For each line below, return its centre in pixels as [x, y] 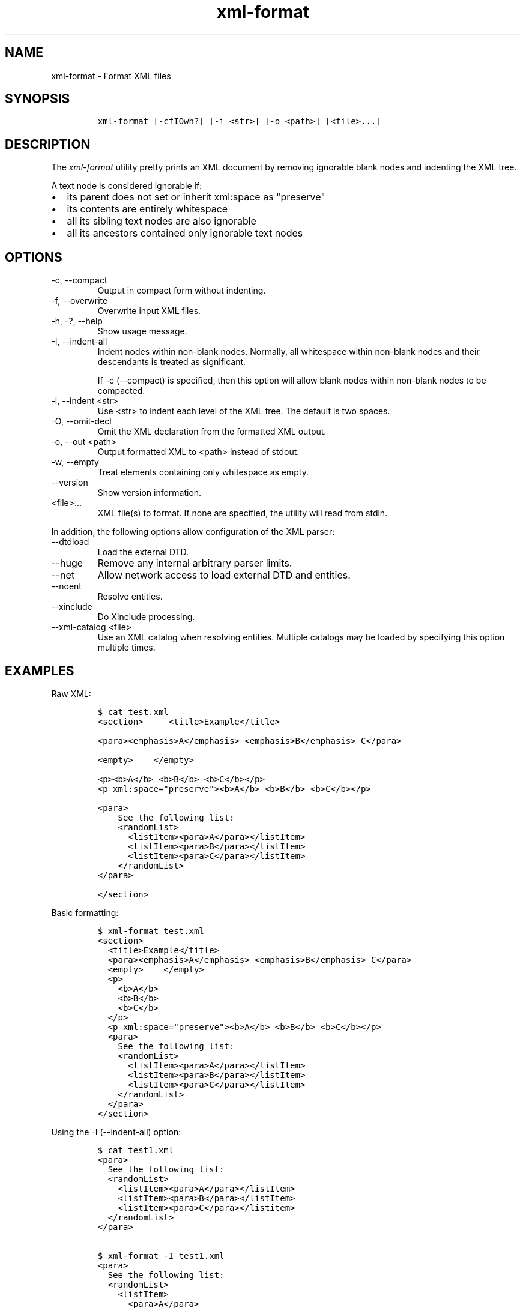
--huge [67, 563]
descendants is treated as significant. [172, 362]
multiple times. [126, 648]
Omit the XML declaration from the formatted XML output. [212, 432]
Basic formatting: [85, 912]
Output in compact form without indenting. [182, 291]
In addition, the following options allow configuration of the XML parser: [193, 532]
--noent [66, 586]
